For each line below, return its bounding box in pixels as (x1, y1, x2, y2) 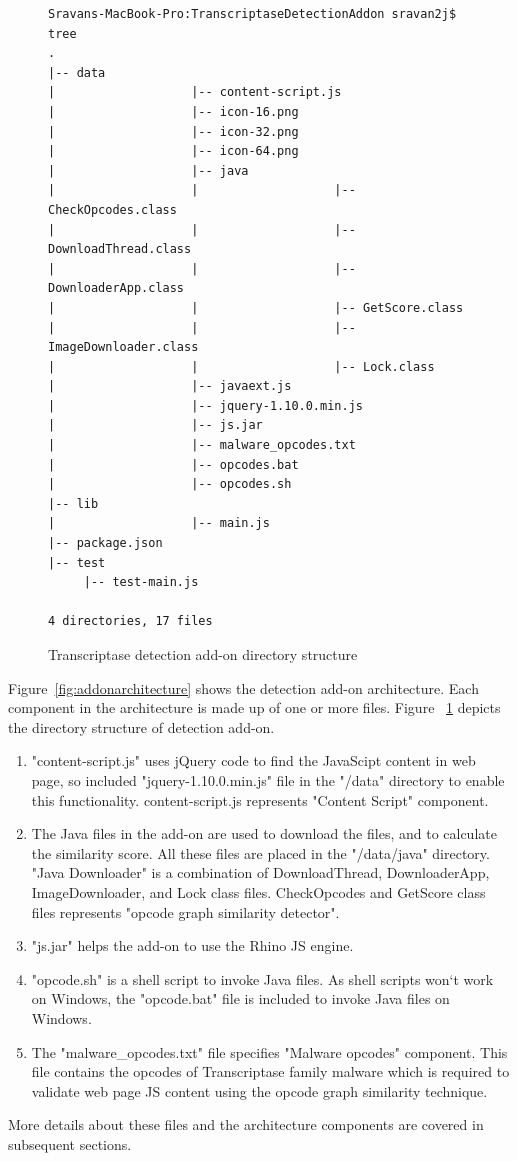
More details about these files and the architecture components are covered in (8, 1114, 484, 1135)
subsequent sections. (8, 1133, 132, 1154)
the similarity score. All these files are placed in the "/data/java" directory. (31, 842, 490, 863)
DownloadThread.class (48, 242, 192, 257)
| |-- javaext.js (48, 379, 292, 394)
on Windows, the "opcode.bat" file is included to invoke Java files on (31, 988, 450, 1009)
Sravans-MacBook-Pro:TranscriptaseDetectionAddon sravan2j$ (48, 7, 457, 21)
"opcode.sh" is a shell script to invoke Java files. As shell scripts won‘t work (31, 968, 494, 989)
